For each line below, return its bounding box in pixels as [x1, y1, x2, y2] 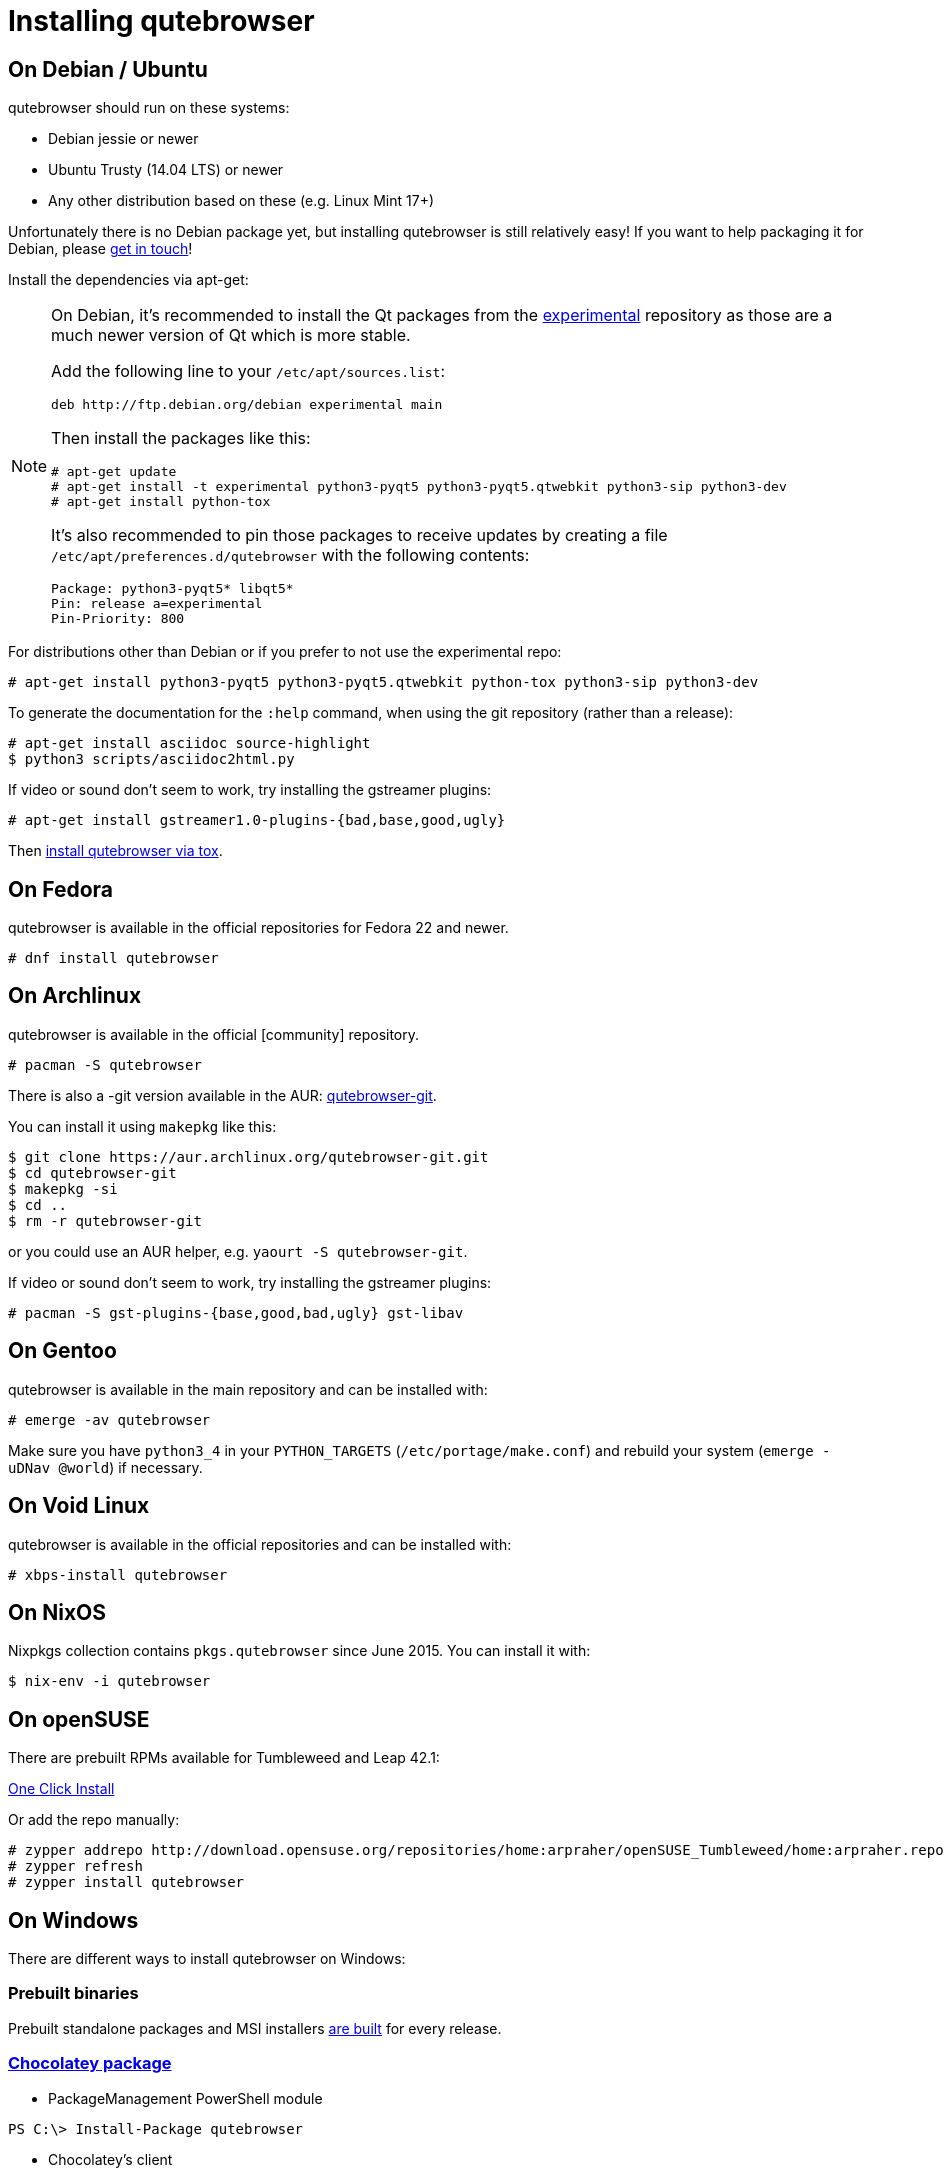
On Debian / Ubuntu [8, 56, 208, 82]
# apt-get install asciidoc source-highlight [8, 735, 371, 752]
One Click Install [8, 1780, 115, 1798]
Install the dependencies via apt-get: [8, 271, 249, 289]
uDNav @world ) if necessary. [8, 1458, 203, 1476]
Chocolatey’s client [48, 2150, 173, 2168]
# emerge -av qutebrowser [8, 1411, 211, 1428]
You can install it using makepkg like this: [8, 1117, 277, 1135]
